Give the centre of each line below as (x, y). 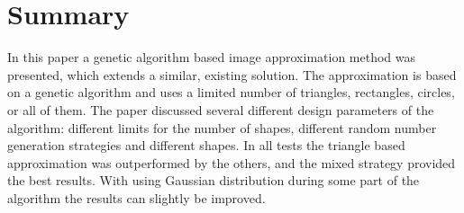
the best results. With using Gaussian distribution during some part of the (214, 180)
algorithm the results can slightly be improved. (136, 197)
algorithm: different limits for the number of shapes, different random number (222, 127)
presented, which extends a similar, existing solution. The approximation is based (232, 74)
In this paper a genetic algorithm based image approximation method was (212, 57)
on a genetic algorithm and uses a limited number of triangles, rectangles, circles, (231, 92)
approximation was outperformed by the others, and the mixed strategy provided (232, 162)
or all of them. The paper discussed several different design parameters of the (221, 109)
